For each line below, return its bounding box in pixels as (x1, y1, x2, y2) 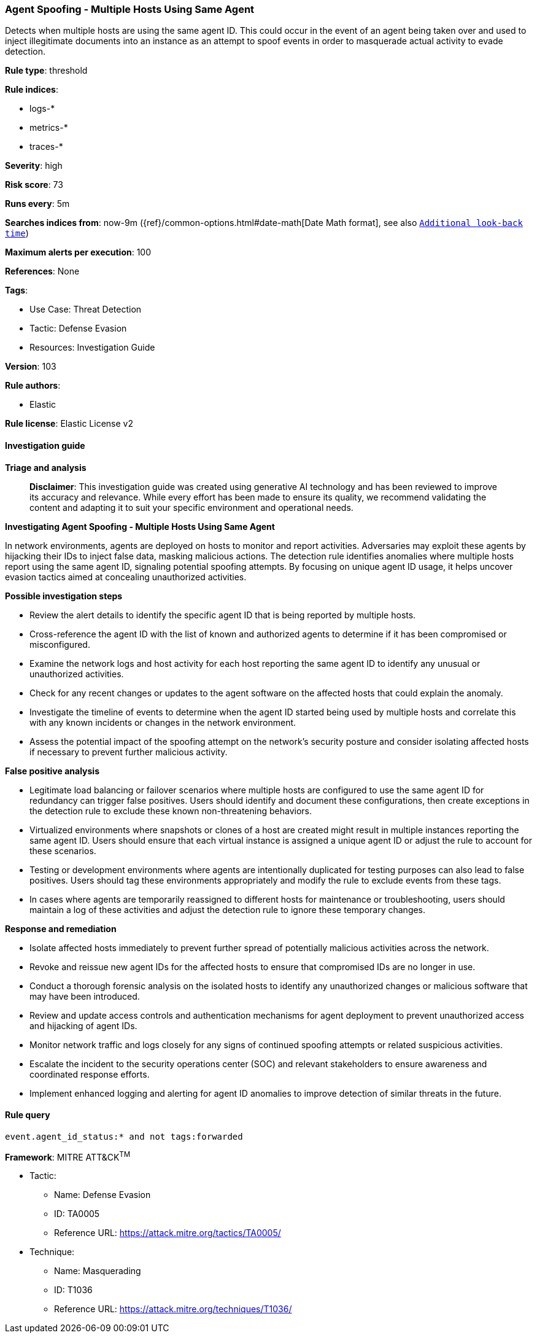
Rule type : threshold (5, 65, 88, 76)
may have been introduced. (29, 990, 140, 1002)
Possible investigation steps (5, 590, 123, 601)
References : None (5, 266, 80, 277)
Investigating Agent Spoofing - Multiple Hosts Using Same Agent (5, 521, 275, 532)
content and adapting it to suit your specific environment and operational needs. (29, 502, 353, 513)
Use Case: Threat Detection (29, 304, 142, 315)
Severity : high (5, 160, 63, 171)
